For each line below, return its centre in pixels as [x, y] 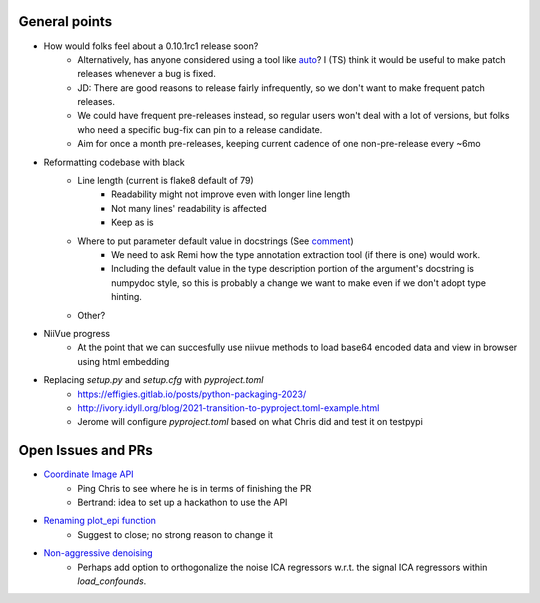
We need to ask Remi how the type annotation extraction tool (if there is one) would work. [295, 254]
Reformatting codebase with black [114, 162]
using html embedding [123, 361]
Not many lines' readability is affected [189, 208]
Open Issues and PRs [86, 450]
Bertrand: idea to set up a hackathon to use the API [182, 502]
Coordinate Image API [88, 474]
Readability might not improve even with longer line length [231, 194]
